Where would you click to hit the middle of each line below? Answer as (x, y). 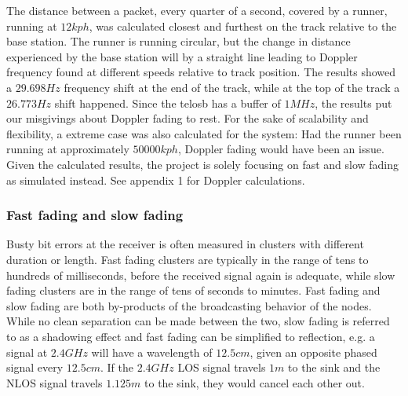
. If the (117, 367)
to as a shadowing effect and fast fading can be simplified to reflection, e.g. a (191, 336)
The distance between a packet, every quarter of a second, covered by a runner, (197, 10)
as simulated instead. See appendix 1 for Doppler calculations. (156, 180)
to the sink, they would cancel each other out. (255, 382)
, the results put (353, 103)
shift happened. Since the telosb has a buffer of (168, 103)
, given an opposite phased (313, 352)
